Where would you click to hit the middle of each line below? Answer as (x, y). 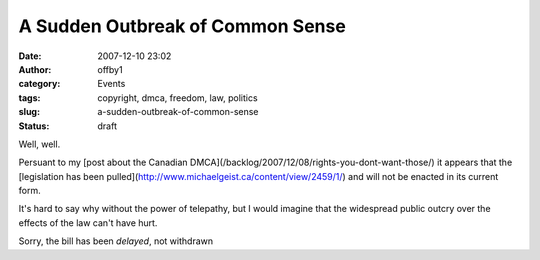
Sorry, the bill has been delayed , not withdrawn (116, 241)
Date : (30, 56)
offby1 (110, 69)
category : (39, 84)
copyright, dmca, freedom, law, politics (178, 97)
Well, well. (39, 144)
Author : (35, 69)
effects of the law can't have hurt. (88, 222)
